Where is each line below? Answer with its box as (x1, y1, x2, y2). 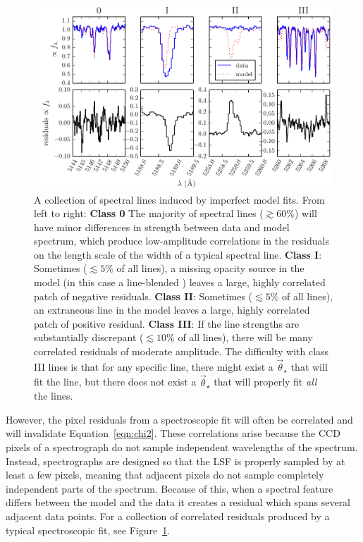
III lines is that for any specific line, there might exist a (34, 359, 273, 374)
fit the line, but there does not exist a (34, 374, 197, 389)
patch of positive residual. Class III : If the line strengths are (34, 316, 300, 331)
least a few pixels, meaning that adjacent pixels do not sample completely (6, 467, 324, 482)
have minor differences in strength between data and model (34, 219, 290, 234)
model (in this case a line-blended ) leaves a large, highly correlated (34, 275, 326, 290)
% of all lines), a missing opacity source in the (105, 261, 304, 276)
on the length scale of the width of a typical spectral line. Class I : (34, 247, 322, 261)
